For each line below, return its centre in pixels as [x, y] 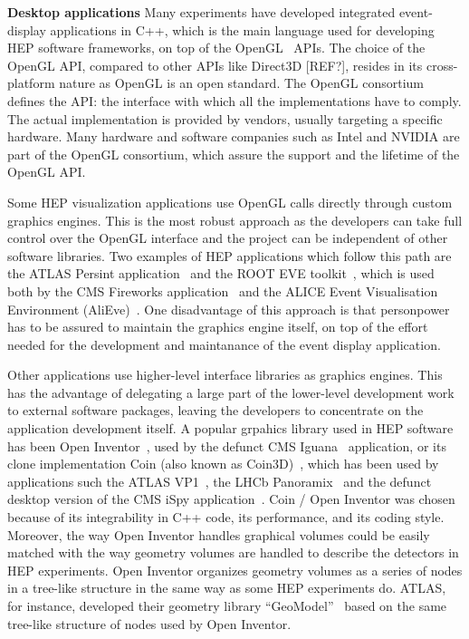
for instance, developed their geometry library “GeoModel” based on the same [227, 605]
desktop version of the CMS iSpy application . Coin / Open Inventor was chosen [231, 499]
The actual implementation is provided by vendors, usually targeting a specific [225, 118]
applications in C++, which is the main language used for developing [242, 29]
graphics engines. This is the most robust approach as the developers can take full [235, 220]
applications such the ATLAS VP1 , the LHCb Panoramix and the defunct [220, 481]
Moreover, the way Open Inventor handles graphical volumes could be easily [219, 534]
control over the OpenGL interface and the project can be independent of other [228, 238]
